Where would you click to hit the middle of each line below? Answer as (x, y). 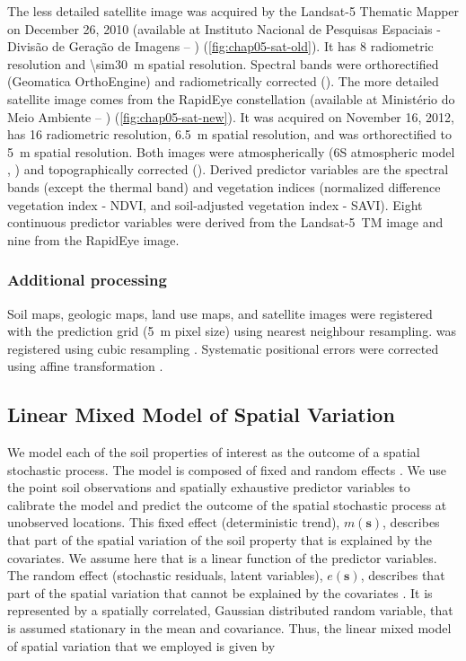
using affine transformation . (85, 366)
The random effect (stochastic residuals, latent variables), (165, 575)
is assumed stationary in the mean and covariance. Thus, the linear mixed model (229, 628)
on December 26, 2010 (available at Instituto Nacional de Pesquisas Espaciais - (224, 28)
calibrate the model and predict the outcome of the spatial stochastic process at (227, 504)
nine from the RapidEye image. (93, 239)
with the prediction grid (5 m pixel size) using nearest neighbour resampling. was (232, 331)
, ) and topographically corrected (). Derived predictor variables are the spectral (228, 169)
